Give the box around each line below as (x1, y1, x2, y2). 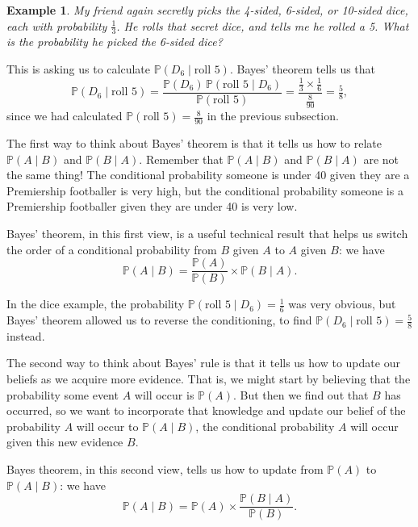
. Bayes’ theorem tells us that (229, 61, 376, 77)
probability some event (6, 386, 119, 403)
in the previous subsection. (207, 107, 339, 124)
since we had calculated (6, 107, 123, 124)
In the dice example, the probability (6, 295, 185, 312)
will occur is (134, 386, 194, 403)
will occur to (76, 417, 139, 434)
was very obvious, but (288, 295, 396, 312)
